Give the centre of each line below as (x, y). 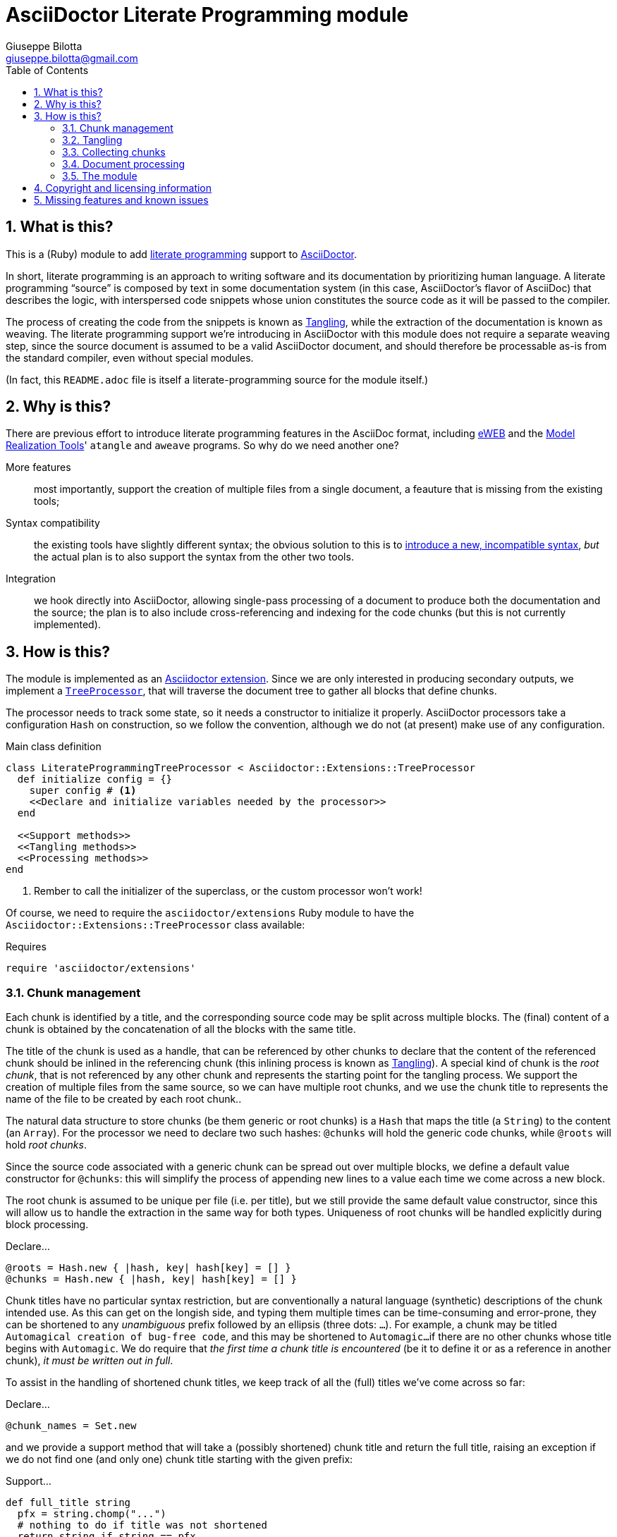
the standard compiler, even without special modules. (130, 357)
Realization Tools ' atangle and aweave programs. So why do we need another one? (202, 446)
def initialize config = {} (95, 779)
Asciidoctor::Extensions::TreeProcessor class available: (155, 925)
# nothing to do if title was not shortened (142, 1525)
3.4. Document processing (124, 164)
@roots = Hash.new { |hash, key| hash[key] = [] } (148, 1268)
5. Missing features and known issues (121, 200)
